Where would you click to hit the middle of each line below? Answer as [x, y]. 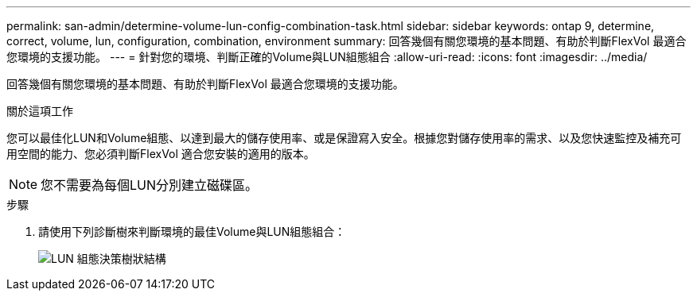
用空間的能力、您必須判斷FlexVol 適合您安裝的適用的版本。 [161, 154]
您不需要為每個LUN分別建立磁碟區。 [150, 185]
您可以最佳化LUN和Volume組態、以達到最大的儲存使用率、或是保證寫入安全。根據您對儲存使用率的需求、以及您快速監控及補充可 [344, 138]
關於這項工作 [40, 111]
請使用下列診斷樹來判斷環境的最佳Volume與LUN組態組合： [192, 231]
